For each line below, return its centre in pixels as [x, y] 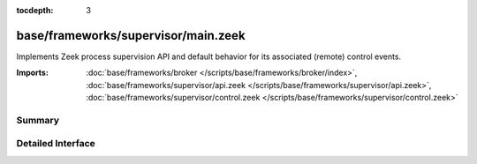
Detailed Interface [56, 144]
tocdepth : [35, 10]
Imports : [32, 73]
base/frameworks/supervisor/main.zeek [131, 35]
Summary [38, 120]
